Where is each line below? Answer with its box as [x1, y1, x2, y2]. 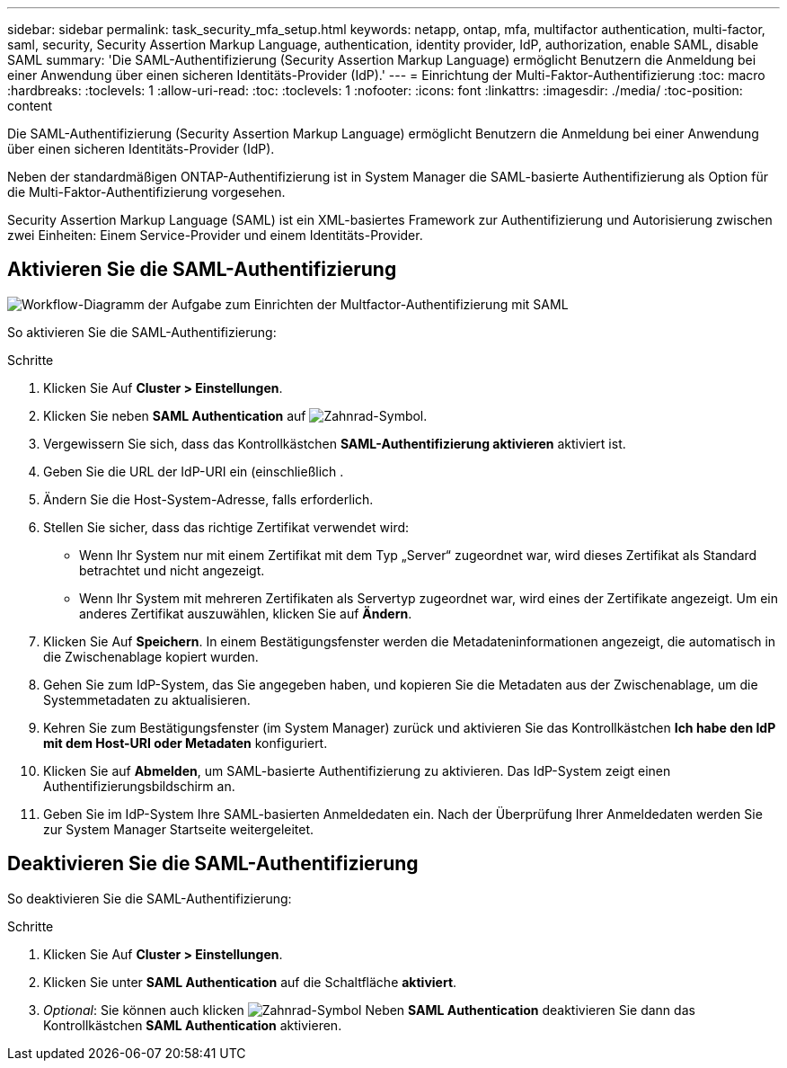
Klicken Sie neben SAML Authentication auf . [43, 407, 428, 423]
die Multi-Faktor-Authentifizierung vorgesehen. [7, 184, 286, 200]
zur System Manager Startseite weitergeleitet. [43, 821, 314, 837]
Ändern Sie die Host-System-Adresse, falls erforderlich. [43, 491, 374, 507]
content [7, 98, 53, 113]
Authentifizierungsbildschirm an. [43, 778, 235, 794]
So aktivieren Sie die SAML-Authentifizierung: [7, 324, 277, 340]
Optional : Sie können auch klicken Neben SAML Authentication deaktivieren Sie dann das [43, 1001, 695, 1018]
